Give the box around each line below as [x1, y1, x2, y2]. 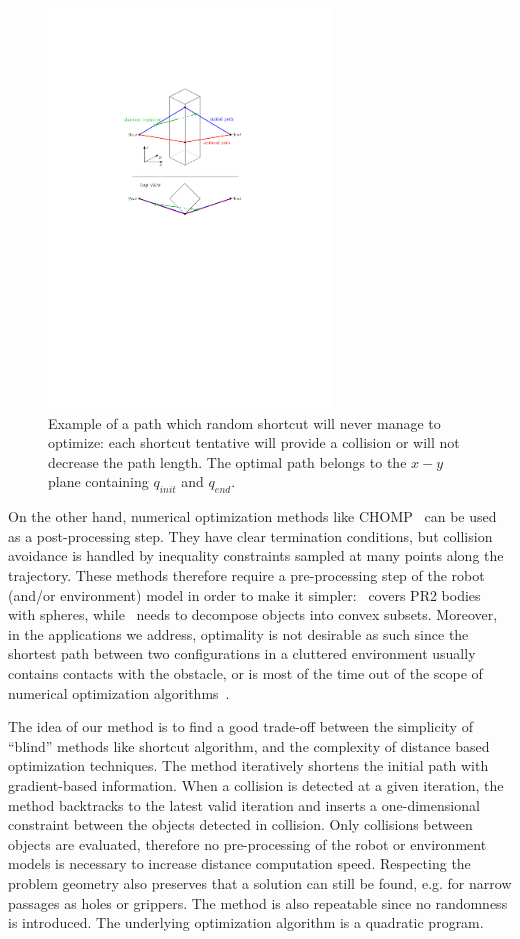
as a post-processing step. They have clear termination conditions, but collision [8, 525, 493, 546]
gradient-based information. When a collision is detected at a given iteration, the [8, 774, 504, 795]
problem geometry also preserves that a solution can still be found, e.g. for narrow [8, 872, 512, 893]
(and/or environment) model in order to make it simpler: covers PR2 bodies [8, 584, 481, 605]
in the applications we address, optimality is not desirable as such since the [8, 623, 469, 644]
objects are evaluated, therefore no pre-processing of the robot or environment [8, 833, 487, 854]
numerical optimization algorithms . [8, 682, 230, 703]
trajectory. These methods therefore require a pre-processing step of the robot [8, 565, 485, 586]
